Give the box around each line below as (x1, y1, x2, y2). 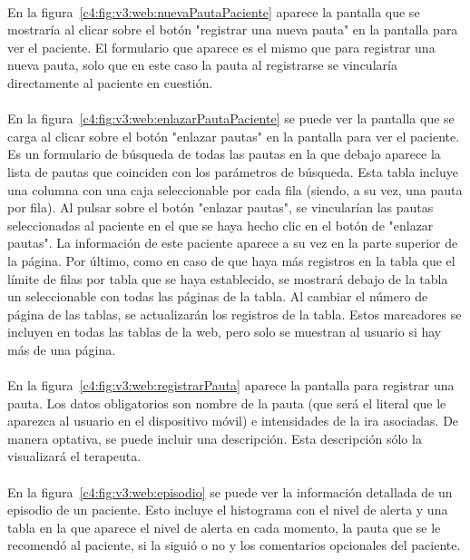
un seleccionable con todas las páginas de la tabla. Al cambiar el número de (7, 287, 428, 306)
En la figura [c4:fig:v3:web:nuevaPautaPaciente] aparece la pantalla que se (7, 2, 420, 21)
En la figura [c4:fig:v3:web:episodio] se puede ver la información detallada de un (7, 482, 453, 501)
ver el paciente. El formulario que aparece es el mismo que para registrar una (7, 37, 436, 56)
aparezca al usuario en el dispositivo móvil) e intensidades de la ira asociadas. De (7, 411, 459, 430)
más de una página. (7, 339, 116, 359)
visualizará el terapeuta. (7, 447, 142, 466)
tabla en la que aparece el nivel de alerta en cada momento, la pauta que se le (7, 517, 441, 536)
